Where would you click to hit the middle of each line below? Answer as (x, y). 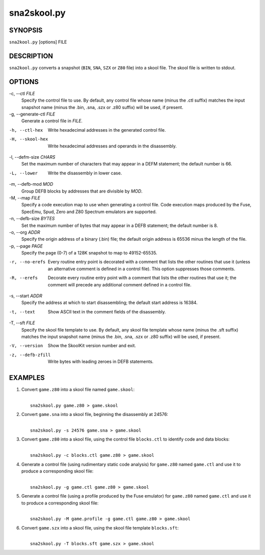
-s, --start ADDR (26, 296)
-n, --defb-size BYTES (32, 219)
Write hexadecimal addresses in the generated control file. (107, 130)
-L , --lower (23, 173)
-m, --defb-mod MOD (31, 184)
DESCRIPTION (31, 56)
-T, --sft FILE (22, 323)
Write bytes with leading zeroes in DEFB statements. (101, 361)
